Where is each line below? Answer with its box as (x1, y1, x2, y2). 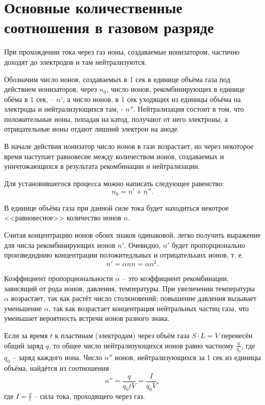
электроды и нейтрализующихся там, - (4, 104, 123, 114)
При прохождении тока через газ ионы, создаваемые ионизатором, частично (4, 46, 240, 57)
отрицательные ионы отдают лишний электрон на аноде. (4, 123, 179, 134)
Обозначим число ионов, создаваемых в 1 (4, 73, 134, 84)
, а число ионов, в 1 (63, 93, 125, 104)
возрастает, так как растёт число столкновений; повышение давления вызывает (11, 293, 257, 303)
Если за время (4, 330, 48, 340)
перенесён (221, 330, 253, 340)
